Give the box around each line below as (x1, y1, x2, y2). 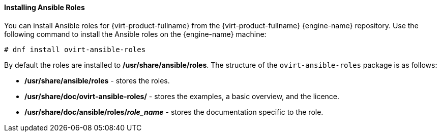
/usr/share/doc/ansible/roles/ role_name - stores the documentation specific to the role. (24, 107, 324, 116)
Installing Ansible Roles (4, 3, 85, 12)
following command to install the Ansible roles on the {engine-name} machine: (4, 29, 267, 38)
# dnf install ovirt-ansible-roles (4, 45, 146, 54)
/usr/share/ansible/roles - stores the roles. (24, 76, 170, 85)
